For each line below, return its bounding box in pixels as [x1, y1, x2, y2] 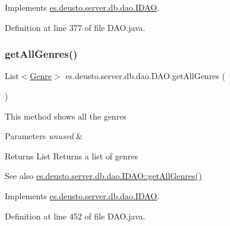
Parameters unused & [5, 130, 83, 142]
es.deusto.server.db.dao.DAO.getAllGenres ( [65, 70, 225, 82]
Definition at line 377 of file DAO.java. [5, 21, 146, 33]
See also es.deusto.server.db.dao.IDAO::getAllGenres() [5, 169, 202, 182]
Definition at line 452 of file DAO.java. [5, 209, 146, 222]
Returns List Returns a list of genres [5, 149, 138, 162]
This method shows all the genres [5, 109, 127, 122]
